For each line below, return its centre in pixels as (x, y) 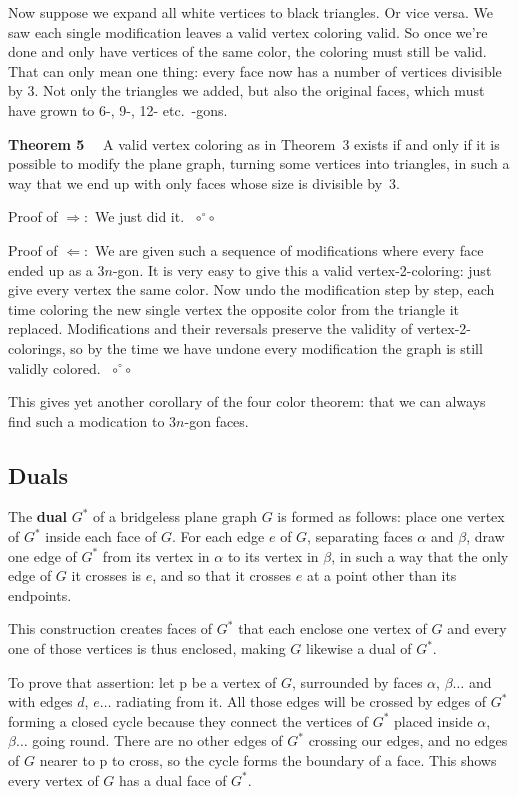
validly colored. (54, 367)
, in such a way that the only (420, 555)
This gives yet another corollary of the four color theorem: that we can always (247, 401)
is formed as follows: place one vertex (391, 516)
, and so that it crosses (222, 575)
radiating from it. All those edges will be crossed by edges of (301, 701)
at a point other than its (381, 575)
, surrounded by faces (357, 681)
